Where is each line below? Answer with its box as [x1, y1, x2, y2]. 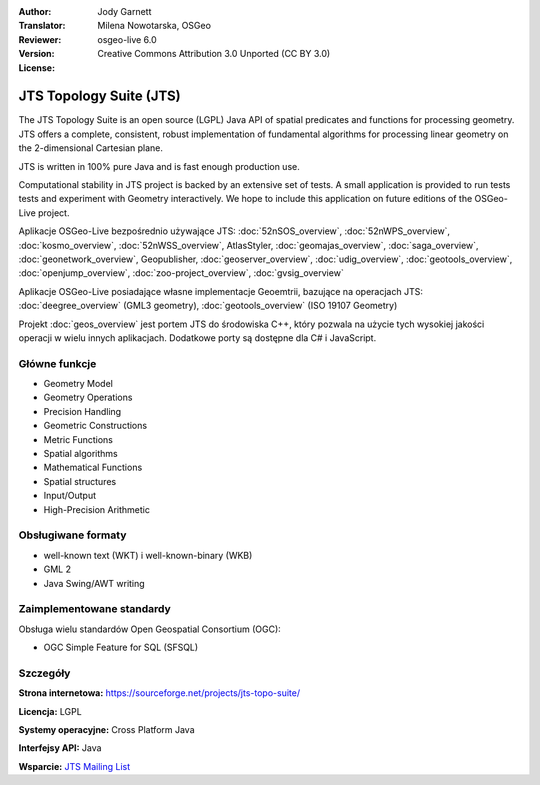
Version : [18, 48, 55, 60]
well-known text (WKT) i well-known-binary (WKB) [43, 549, 253, 561]
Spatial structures [43, 475, 117, 487]
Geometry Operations [43, 391, 133, 404]
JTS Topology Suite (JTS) [18, 88, 181, 105]
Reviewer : [18, 33, 62, 45]
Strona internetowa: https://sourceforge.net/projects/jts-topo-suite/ [18, 687, 300, 699]
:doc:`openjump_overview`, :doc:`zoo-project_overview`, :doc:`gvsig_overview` [18, 267, 344, 279]
